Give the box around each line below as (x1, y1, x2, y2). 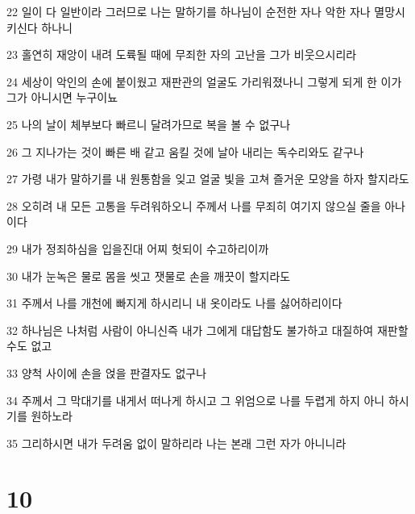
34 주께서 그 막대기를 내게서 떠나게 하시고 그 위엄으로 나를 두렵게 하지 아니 (6, 391, 385, 408)
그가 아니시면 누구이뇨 (6, 89, 118, 106)
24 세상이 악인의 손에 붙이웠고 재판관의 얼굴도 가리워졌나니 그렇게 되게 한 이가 (6, 73, 402, 90)
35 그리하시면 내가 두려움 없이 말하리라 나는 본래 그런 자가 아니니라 (6, 434, 347, 451)
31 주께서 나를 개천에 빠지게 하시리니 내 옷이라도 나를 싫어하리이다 (6, 295, 342, 311)
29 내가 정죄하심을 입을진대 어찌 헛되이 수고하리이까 (6, 240, 269, 257)
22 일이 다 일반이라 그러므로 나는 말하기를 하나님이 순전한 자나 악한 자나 (6, 3, 371, 19)
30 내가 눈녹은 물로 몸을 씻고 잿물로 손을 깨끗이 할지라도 (6, 267, 291, 284)
